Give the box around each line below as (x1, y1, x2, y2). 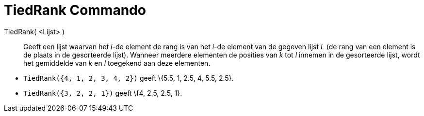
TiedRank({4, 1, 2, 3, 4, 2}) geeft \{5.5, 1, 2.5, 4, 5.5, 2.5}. (23, 73, 234, 82)
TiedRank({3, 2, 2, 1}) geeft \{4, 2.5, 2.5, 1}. (23, 88, 182, 97)
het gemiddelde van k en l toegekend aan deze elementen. (23, 58, 211, 67)
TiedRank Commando (4, 2, 146, 18)
